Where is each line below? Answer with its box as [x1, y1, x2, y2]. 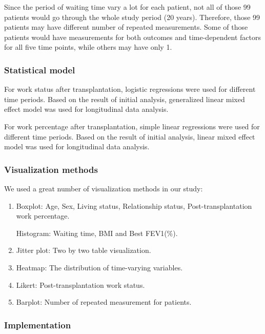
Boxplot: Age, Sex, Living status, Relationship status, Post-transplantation [16, 200, 252, 211]
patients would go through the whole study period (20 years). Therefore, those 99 [4, 11, 260, 22]
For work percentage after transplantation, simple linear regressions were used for [4, 121, 260, 131]
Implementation [4, 318, 71, 331]
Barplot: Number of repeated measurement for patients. [16, 297, 192, 307]
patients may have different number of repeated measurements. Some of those [4, 22, 248, 32]
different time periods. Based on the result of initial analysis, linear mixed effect [4, 131, 255, 142]
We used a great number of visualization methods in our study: [4, 183, 203, 193]
